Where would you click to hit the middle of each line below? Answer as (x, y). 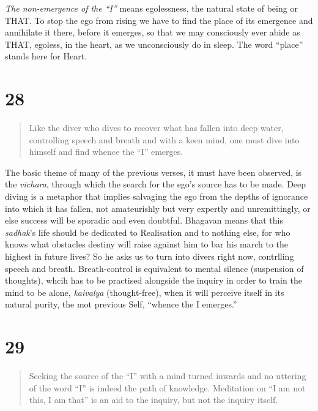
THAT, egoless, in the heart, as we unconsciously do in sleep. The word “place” (154, 44)
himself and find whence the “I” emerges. (106, 152)
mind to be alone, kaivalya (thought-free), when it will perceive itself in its (145, 292)
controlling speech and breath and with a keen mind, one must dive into (164, 139)
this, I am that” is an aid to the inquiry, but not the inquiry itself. (153, 400)
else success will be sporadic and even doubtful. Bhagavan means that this (144, 220)
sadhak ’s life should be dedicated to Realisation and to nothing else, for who (148, 232)
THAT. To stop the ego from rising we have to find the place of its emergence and (159, 20)
